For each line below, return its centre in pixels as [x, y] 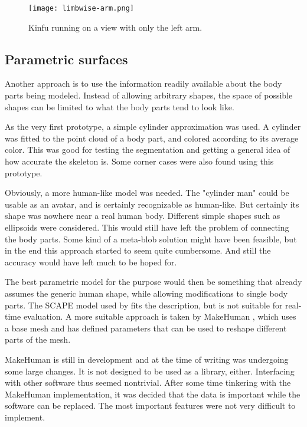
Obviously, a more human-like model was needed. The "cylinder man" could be [147, 193]
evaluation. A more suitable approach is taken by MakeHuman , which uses [160, 316]
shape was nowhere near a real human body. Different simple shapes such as [143, 216]
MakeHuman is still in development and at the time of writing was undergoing [147, 359]
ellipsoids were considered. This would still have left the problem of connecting [147, 227]
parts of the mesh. [38, 339]
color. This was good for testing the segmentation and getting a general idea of [148, 150]
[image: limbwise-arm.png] [81, 8]
